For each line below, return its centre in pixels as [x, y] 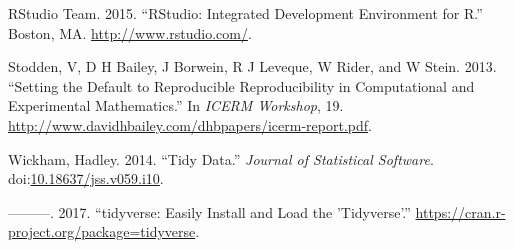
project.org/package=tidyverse [102, 231]
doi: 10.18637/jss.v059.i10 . [86, 178]
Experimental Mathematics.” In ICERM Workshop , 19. [176, 105]
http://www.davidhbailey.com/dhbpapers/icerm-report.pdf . [190, 124]
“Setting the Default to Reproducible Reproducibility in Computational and [241, 85]
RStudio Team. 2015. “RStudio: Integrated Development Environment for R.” [245, 13]
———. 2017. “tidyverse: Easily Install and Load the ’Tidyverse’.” [209, 211]
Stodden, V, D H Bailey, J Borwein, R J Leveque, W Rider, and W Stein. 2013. [252, 66]
